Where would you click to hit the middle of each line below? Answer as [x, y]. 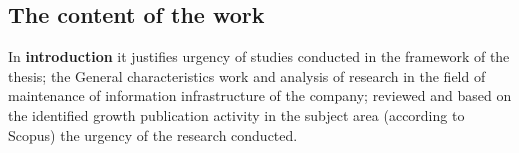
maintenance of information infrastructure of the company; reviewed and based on [260, 95]
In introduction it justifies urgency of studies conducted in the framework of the [259, 56]
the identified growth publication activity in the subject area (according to [236, 114]
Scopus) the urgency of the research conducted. [153, 134]
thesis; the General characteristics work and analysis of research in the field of [247, 75]
